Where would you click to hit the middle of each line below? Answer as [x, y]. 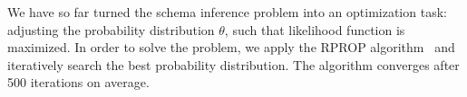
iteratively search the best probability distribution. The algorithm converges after [233, 64]
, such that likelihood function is [315, 29]
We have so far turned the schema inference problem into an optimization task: [227, 12]
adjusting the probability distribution [111, 29]
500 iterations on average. [78, 82]
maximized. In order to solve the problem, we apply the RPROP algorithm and [231, 47]
